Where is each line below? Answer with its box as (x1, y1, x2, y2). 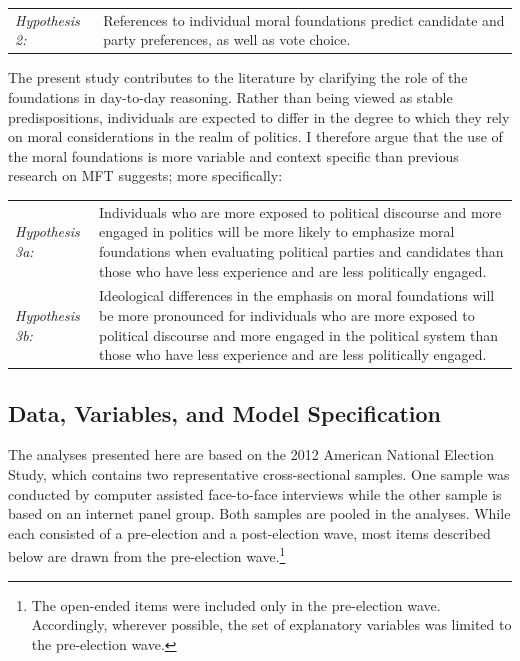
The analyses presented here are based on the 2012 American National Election (8, 444, 494, 465)
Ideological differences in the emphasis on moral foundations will (99, 285, 495, 306)
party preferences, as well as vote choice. (103, 29, 351, 50)
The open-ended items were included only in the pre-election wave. (31, 594, 441, 615)
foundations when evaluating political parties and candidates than (99, 240, 504, 261)
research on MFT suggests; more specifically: (8, 165, 283, 186)
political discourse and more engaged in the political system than (99, 324, 499, 345)
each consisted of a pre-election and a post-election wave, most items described (8, 522, 491, 543)
